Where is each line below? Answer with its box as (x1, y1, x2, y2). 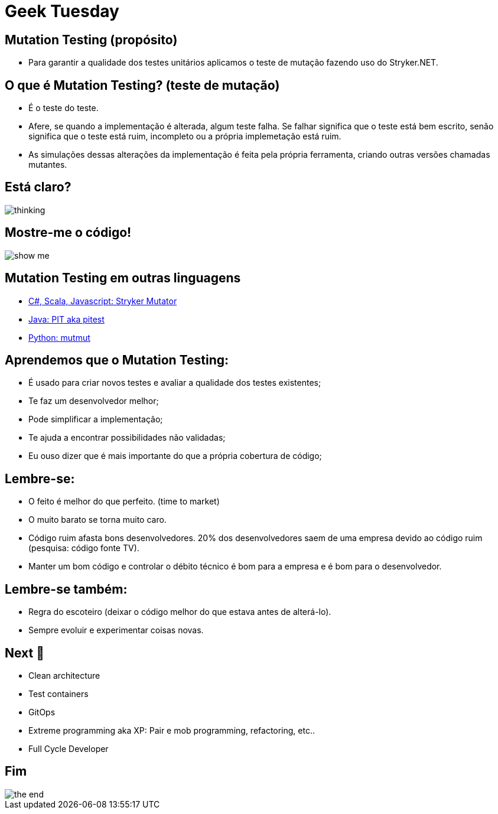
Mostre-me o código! (5, 225, 132, 240)
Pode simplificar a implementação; (28, 414, 163, 425)
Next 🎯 (5, 645, 45, 660)
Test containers (28, 688, 89, 699)
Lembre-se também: (5, 581, 128, 597)
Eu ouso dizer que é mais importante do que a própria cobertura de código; (28, 451, 322, 461)
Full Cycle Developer (28, 743, 109, 754)
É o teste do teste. (28, 103, 99, 113)
